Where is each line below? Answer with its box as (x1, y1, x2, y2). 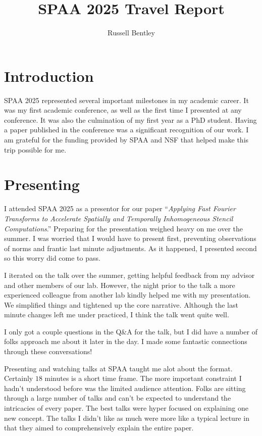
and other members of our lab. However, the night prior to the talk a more (4, 279, 235, 290)
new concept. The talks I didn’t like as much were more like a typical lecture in (4, 412, 249, 423)
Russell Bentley (108, 27, 155, 38)
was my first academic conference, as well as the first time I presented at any (4, 105, 242, 115)
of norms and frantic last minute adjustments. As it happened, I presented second (4, 243, 257, 253)
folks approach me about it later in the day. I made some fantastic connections (4, 336, 247, 347)
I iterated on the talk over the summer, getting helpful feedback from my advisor (4, 269, 255, 280)
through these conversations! (4, 346, 92, 357)
